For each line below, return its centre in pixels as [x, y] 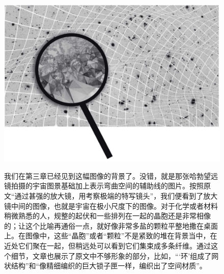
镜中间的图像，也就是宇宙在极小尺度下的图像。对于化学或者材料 [111, 205]
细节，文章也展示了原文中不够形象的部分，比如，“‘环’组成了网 [115, 255]
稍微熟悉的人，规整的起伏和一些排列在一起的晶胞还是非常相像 [107, 216]
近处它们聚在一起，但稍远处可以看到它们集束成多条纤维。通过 [107, 246]
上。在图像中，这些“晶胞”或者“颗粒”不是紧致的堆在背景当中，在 [111, 236]
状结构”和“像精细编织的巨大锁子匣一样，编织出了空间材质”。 [105, 266]
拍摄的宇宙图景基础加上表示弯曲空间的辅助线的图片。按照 [107, 186]
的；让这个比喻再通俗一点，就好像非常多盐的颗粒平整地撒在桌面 [111, 225]
